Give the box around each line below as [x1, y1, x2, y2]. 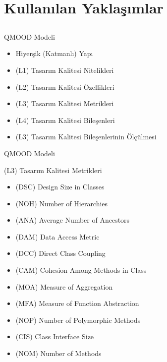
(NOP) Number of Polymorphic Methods [15, 314, 141, 325]
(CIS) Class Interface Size [15, 331, 94, 342]
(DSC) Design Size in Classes [15, 181, 105, 192]
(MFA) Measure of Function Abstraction [15, 298, 139, 308]
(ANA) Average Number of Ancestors [15, 215, 130, 225]
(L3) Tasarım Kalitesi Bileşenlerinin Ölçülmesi [15, 131, 157, 142]
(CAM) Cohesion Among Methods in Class [15, 265, 147, 275]
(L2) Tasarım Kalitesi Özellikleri [15, 81, 114, 92]
